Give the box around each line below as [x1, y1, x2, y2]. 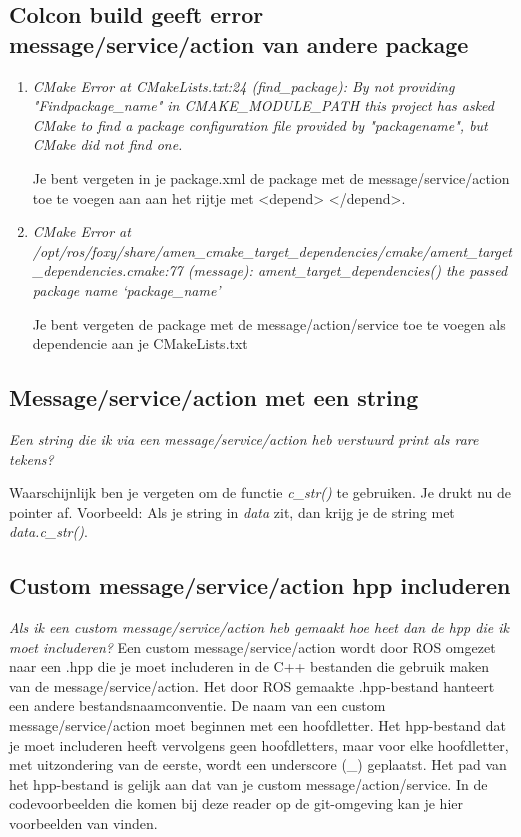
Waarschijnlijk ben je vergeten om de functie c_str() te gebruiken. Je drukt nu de [9, 482, 511, 503]
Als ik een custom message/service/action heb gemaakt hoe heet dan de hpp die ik [9, 617, 509, 638]
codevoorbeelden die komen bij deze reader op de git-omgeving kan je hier [9, 793, 463, 814]
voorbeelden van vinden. [9, 813, 158, 834]
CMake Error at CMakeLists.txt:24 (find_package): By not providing [32, 75, 455, 96]
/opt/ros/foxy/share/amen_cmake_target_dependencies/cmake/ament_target [32, 240, 513, 261]
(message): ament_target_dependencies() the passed [187, 260, 508, 281]
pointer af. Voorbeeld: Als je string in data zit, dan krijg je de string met [9, 501, 455, 522]
